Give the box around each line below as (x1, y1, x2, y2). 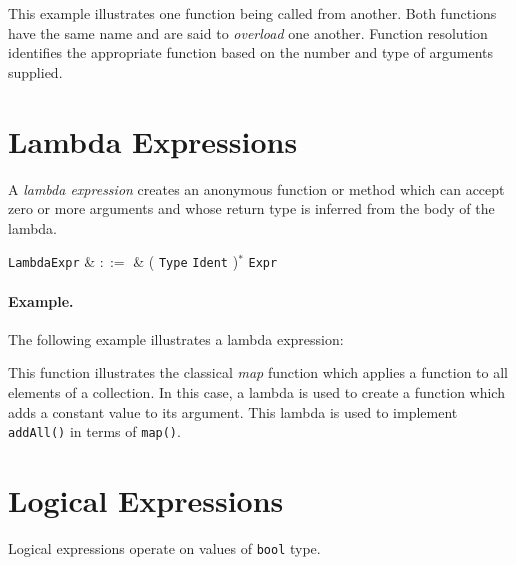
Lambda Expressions (8, 120, 298, 161)
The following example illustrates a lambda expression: (8, 328, 344, 349)
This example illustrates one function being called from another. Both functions (8, 3, 497, 23)
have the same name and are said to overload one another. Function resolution (8, 22, 488, 43)
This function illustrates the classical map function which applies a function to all (8, 362, 508, 383)
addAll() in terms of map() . (8, 421, 181, 442)
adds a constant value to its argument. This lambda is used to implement (8, 401, 458, 422)
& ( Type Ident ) (133, 251, 239, 272)
